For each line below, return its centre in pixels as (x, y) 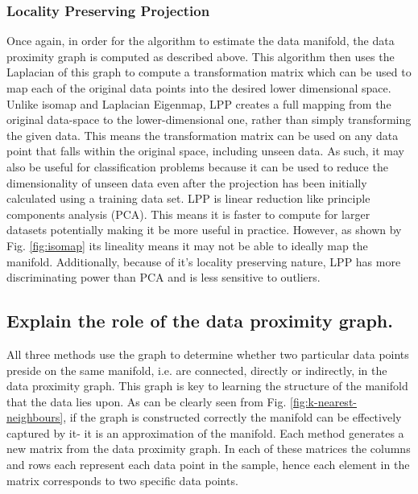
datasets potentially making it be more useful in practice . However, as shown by (204, 230)
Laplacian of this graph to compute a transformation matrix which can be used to (209, 72)
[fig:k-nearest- (323, 401)
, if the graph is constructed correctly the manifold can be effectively (232, 417)
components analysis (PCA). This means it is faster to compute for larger (188, 214)
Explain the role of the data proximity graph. (200, 321)
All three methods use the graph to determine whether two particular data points (208, 354)
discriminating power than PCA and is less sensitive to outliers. (163, 277)
